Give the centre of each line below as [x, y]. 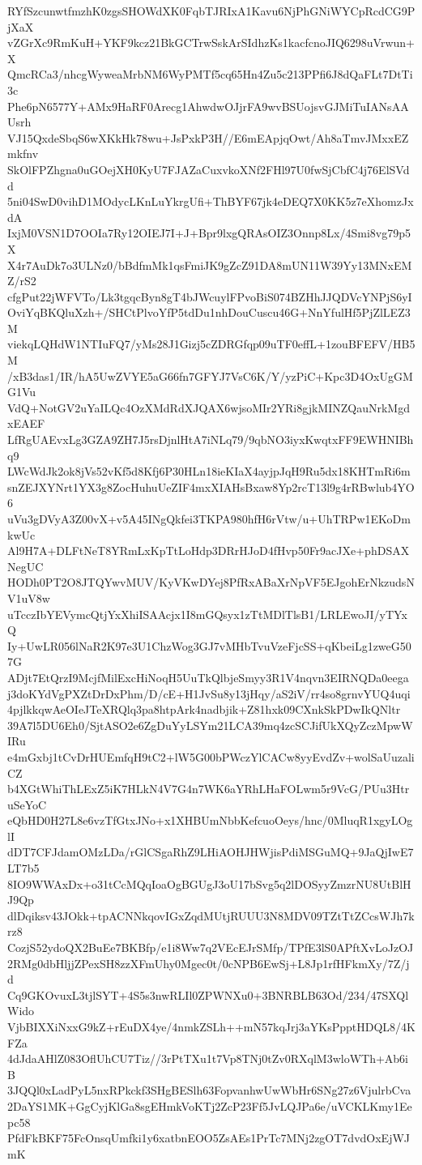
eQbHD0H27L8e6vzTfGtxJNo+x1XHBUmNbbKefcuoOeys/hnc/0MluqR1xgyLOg [210, 820]
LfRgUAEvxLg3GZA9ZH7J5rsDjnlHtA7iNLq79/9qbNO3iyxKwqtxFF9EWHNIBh [211, 440]
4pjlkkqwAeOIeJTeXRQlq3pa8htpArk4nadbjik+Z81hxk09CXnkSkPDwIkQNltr [204, 709]
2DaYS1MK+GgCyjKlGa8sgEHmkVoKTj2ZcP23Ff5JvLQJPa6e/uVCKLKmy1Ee [210, 1105]
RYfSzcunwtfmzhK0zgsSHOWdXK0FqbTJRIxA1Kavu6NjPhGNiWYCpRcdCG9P [211, 11]
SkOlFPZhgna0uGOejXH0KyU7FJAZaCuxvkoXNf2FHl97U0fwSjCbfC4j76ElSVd [209, 169]
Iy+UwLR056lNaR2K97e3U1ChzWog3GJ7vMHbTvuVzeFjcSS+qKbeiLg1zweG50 [209, 645]
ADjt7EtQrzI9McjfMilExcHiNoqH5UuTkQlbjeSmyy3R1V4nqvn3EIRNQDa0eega [208, 677]
